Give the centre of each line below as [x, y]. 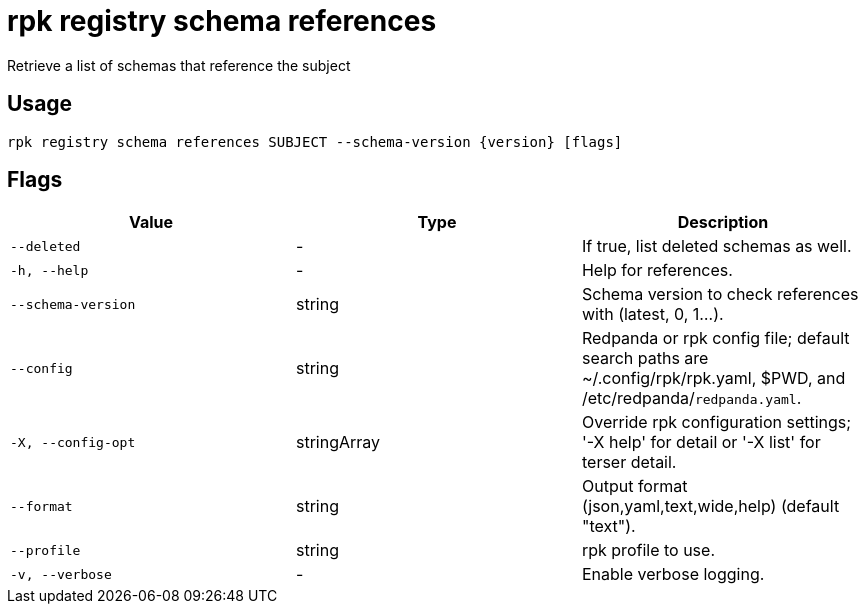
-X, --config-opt [73, 442]
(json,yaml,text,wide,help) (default [710, 506]
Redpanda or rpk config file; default [715, 338]
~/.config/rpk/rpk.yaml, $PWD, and [713, 378]
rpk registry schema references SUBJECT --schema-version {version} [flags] [315, 141]
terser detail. [629, 462]
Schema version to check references [720, 294]
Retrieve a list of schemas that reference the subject [179, 65]
